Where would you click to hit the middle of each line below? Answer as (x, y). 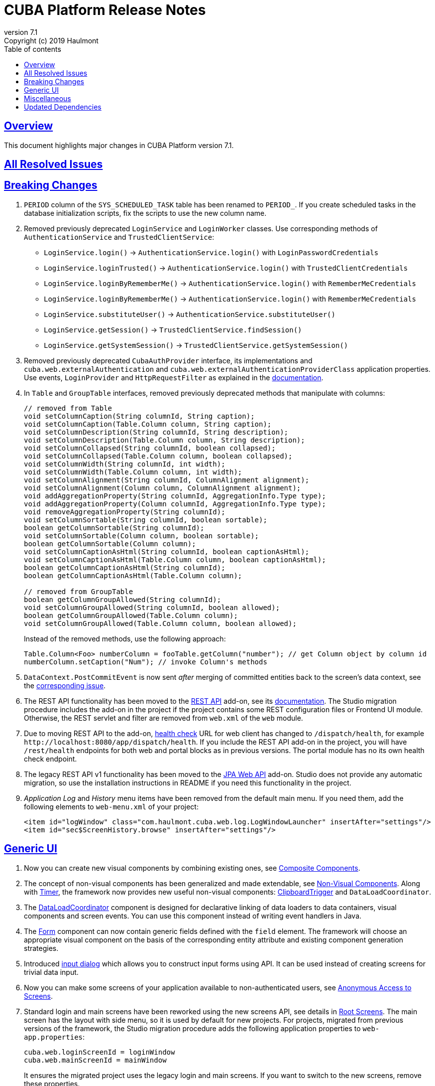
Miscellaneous (48, 98)
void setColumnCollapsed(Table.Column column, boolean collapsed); (158, 456)
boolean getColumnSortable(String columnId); (114, 528)
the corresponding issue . (65, 685)
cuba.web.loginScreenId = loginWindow (100, 1052)
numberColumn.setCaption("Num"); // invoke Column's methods (146, 662)
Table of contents (33, 49)
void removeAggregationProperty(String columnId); (125, 512)
